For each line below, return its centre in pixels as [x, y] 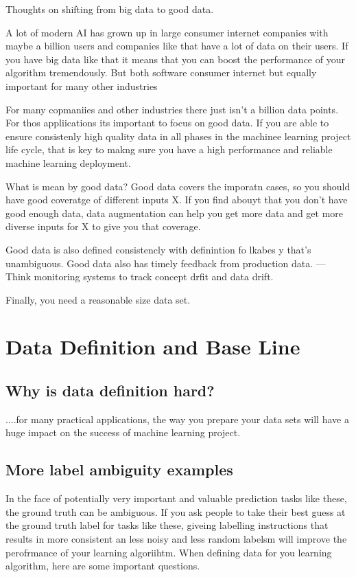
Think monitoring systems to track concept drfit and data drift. [140, 276]
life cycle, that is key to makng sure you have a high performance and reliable [169, 149]
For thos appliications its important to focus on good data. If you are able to [167, 123]
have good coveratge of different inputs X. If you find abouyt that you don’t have [177, 200]
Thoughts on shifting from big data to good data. [110, 9]
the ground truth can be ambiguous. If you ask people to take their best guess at [176, 511]
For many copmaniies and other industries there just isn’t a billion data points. [172, 109]
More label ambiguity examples [119, 469]
